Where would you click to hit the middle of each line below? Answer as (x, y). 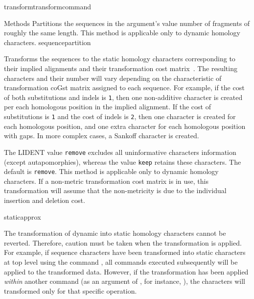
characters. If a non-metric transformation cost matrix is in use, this (106, 181)
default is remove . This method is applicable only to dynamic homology (111, 171)
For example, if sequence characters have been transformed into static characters (125, 252)
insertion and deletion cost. (45, 200)
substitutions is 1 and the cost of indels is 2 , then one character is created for (120, 116)
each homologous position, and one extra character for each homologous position (125, 126)
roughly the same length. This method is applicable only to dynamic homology (122, 33)
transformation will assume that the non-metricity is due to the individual (115, 190)
